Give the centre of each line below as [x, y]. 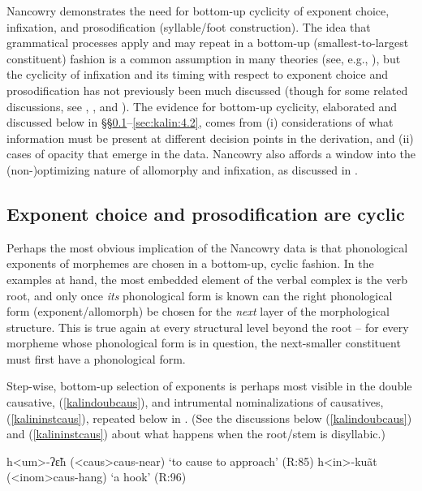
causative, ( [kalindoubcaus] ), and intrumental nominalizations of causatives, [195, 402]
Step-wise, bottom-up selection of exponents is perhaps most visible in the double [209, 386]
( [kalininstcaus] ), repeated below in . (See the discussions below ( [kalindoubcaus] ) [209, 418]
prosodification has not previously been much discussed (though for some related [207, 90]
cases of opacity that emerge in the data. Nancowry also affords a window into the [211, 154]
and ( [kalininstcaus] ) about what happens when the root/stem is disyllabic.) [196, 434]
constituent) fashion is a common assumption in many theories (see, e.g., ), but [204, 58]
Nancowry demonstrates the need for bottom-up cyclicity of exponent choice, [198, 11]
